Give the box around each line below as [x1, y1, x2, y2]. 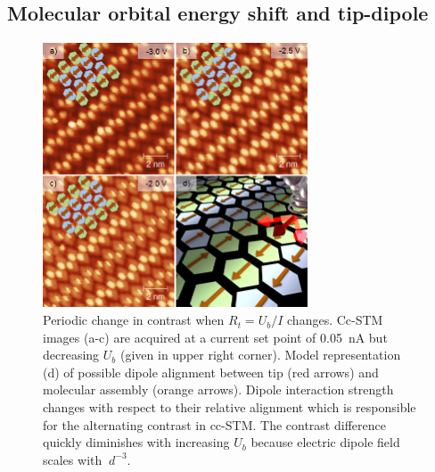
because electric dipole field [250, 433, 400, 451]
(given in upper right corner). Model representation [119, 345, 401, 364]
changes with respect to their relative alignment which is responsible [43, 398, 416, 417]
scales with [43, 450, 103, 468]
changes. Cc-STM [287, 311, 383, 329]
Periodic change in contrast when [43, 311, 225, 329]
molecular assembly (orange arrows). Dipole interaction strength [43, 380, 394, 399]
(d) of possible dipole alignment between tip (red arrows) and [43, 362, 379, 381]
